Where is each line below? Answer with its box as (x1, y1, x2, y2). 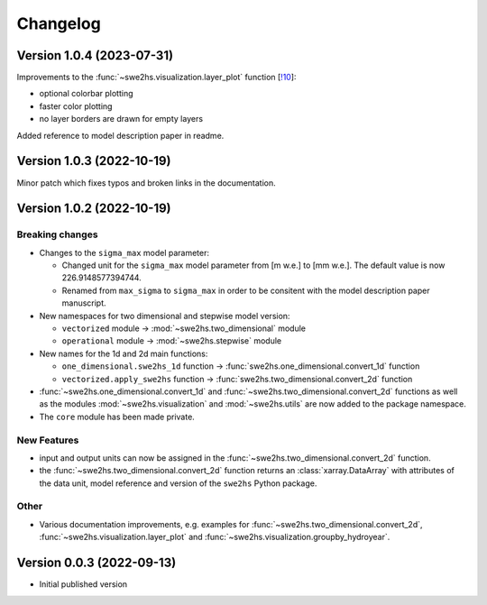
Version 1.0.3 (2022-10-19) (16, 153, 171, 169)
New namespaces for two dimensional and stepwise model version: (39, 310, 290, 321)
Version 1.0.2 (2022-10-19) (16, 201, 171, 216)
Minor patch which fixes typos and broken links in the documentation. (16, 177, 277, 188)
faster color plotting (39, 100, 113, 112)
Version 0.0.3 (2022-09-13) (16, 555, 177, 571)
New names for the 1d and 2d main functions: (39, 348, 208, 359)
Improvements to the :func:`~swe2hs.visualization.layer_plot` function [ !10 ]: (16, 72, 297, 83)
